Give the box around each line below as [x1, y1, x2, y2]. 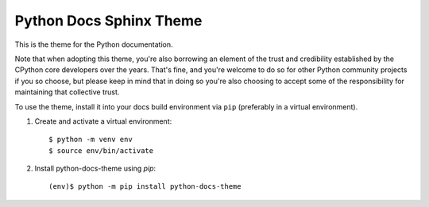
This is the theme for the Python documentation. [14, 40, 174, 49]
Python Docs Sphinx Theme [14, 12, 203, 29]
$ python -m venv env [48, 135, 133, 144]
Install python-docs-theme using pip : [34, 163, 157, 174]
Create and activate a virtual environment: [34, 116, 172, 126]
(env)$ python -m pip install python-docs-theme [48, 182, 242, 191]
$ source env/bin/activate [48, 146, 154, 155]
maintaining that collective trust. [14, 87, 120, 97]
